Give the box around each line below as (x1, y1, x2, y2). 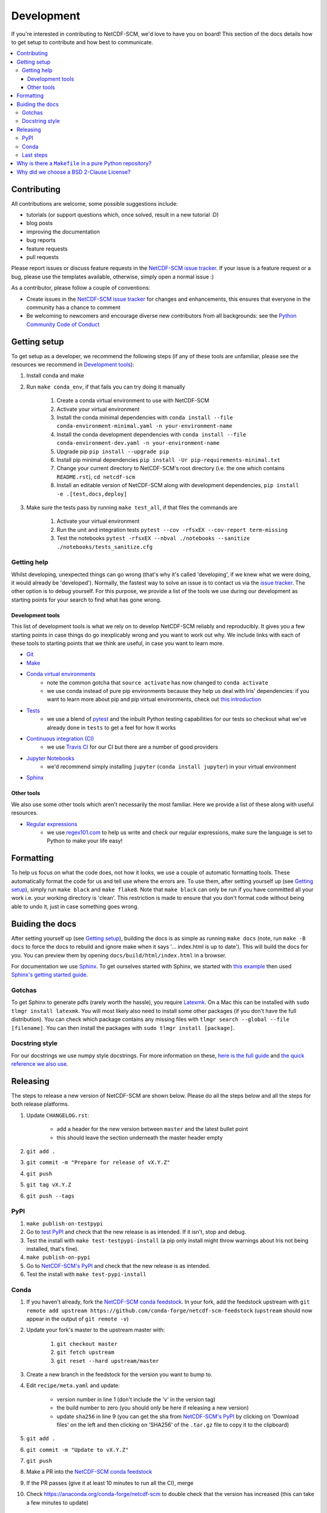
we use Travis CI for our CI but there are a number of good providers (47, 743, 218, 750)
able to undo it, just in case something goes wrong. (11, 902, 139, 910)
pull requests (26, 254, 59, 261)
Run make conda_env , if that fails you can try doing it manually (26, 383, 185, 390)
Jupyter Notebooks (26, 754, 75, 762)
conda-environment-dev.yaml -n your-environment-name (56, 439, 220, 447)
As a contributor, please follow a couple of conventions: (11, 284, 151, 292)
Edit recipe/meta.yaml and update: (26, 1382, 121, 1389)
